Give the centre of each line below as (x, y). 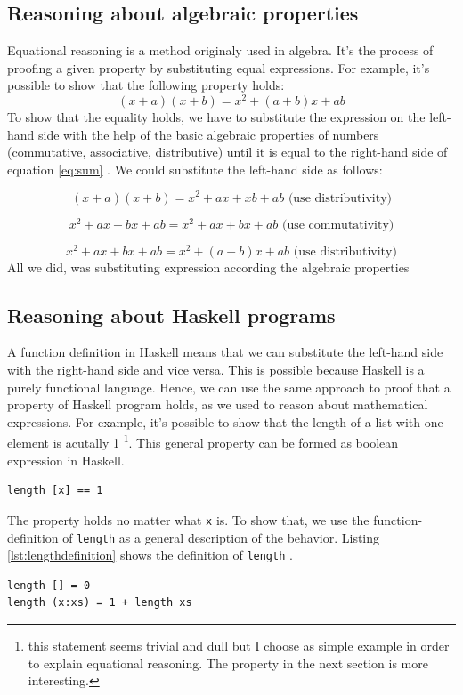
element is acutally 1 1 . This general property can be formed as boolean (203, 441)
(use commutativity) (338, 225)
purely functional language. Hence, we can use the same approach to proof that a (229, 387)
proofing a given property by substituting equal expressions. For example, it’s (219, 67)
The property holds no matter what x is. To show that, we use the (188, 519)
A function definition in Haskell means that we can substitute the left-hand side (225, 352)
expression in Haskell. (66, 460)
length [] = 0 (49, 585)
